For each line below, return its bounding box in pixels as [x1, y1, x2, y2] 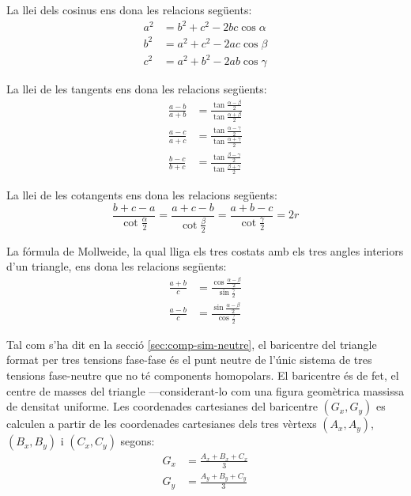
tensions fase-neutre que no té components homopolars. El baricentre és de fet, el [6, 366, 399, 383]
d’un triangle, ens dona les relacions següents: [6, 258, 227, 275]
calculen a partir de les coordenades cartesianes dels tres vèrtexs [6, 415, 317, 432]
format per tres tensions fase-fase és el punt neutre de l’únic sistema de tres [6, 351, 372, 368]
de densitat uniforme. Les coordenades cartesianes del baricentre [6, 398, 318, 415]
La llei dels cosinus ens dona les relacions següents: [6, 2, 252, 17]
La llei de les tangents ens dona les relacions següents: [6, 81, 267, 97]
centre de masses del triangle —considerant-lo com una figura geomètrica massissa [6, 382, 405, 399]
